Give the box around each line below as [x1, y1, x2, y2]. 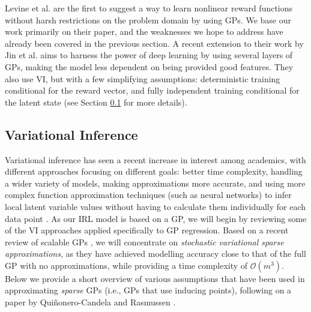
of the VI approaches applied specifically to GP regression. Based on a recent [5, 224, 289, 236]
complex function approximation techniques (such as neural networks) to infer [5, 188, 292, 201]
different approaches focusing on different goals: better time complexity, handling [5, 165, 303, 178]
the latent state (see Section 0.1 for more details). [5, 95, 187, 108]
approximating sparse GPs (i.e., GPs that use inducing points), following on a [5, 284, 292, 296]
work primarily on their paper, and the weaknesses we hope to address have [5, 25, 283, 38]
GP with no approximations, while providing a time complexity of [5, 259, 248, 271]
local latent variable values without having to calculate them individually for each [5, 200, 306, 212]
